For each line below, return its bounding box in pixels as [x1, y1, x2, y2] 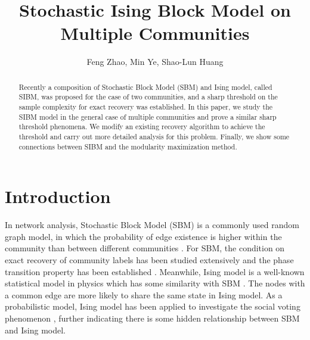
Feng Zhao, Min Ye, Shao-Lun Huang [86, 55, 224, 68]
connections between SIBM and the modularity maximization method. [18, 141, 237, 151]
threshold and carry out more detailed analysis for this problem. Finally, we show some [18, 131, 290, 141]
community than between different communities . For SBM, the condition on [5, 242, 285, 254]
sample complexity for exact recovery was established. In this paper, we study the [18, 102, 273, 112]
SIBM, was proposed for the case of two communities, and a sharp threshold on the [18, 92, 278, 102]
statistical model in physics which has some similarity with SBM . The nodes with [5, 277, 305, 289]
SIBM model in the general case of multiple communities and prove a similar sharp [18, 111, 277, 121]
